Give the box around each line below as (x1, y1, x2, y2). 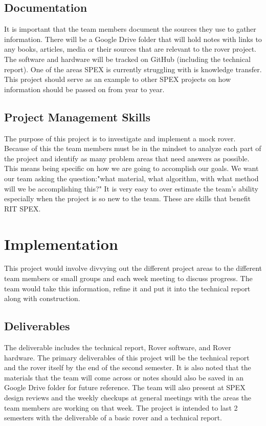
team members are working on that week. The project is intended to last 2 (4, 402, 238, 413)
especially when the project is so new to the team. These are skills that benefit (4, 193, 251, 204)
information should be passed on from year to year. (4, 83, 165, 94)
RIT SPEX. (4, 203, 41, 214)
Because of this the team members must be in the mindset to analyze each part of (4, 143, 261, 154)
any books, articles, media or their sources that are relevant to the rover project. (4, 44, 256, 54)
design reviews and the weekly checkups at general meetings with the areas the (4, 392, 252, 402)
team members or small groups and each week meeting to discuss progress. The (4, 273, 253, 284)
